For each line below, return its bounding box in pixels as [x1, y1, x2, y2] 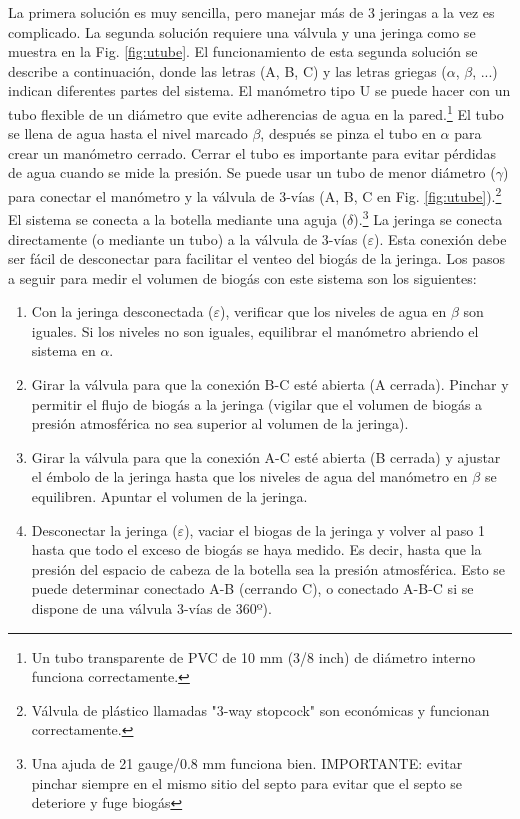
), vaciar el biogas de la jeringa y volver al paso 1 [184, 519, 485, 540]
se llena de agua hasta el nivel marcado [8, 123, 248, 144]
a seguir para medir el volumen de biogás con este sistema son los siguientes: [8, 267, 477, 288]
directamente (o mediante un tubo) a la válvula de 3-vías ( [8, 228, 368, 249]
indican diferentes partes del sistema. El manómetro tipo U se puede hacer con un [8, 80, 511, 101]
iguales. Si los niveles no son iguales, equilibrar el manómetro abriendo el [31, 320, 479, 341]
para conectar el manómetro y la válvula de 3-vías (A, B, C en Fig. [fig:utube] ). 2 [8, 183, 502, 206]
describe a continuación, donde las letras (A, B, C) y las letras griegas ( [8, 60, 447, 81]
